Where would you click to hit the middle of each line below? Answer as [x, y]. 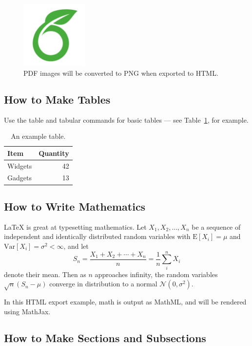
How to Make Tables [57, 99]
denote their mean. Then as [45, 274]
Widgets [20, 165]
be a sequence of [216, 227]
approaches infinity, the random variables [156, 274]
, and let [76, 246]
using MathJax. [27, 311]
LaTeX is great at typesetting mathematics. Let [75, 227]
